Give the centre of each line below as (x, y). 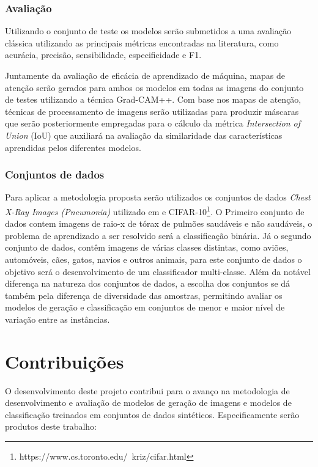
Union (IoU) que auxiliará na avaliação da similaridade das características (144, 135)
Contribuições (65, 361)
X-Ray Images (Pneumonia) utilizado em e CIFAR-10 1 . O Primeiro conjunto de (155, 210)
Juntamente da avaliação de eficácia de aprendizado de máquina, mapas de (145, 75)
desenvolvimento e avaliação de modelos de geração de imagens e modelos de (148, 403)
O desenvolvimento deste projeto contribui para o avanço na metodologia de (147, 390)
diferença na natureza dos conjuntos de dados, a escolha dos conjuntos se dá (148, 283)
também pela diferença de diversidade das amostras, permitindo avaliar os (144, 295)
